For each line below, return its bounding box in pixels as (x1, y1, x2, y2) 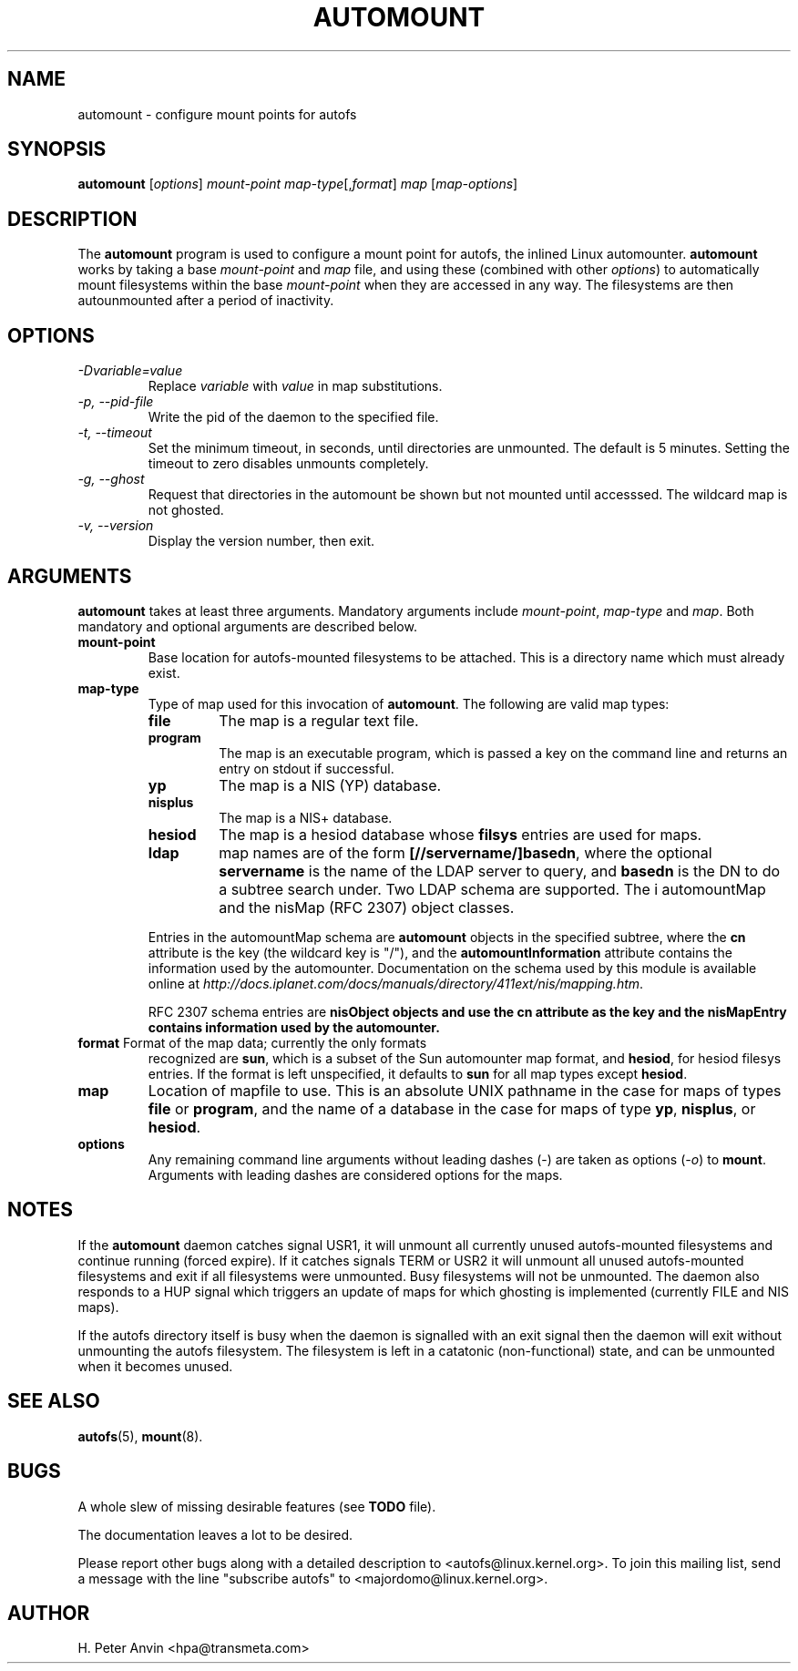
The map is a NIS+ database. (219, 809, 393, 825)
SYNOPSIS (7, 138, 107, 161)
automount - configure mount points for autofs (77, 106, 357, 122)
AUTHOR (7, 1601, 90, 1625)
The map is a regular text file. (219, 711, 419, 730)
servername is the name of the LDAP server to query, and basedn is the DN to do (219, 861, 781, 880)
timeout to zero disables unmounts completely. (148, 456, 429, 472)
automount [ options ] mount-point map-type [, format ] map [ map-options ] (77, 176, 518, 192)
